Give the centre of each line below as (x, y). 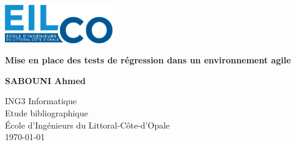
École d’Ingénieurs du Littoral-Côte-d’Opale (87, 125)
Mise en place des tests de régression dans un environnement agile (148, 60)
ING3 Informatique (41, 101)
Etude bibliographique (47, 113)
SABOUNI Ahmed (45, 80)
